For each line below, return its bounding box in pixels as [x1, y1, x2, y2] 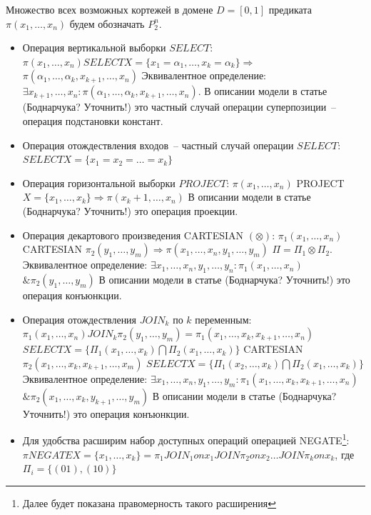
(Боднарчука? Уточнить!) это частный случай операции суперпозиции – [22, 99, 337, 114]
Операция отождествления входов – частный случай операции [22, 137, 294, 152]
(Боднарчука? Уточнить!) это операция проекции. [22, 203, 238, 218]
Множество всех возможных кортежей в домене [6, 2, 213, 16]
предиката [268, 2, 312, 16]
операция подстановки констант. [22, 113, 163, 128]
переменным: [195, 311, 252, 326]
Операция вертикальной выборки [22, 40, 166, 55]
